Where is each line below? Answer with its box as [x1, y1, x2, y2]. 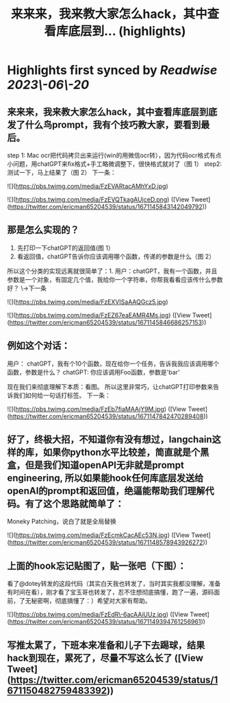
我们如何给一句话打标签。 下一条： [12, 391, 111, 399]
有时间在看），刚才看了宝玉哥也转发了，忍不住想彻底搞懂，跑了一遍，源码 [7, 588, 214, 597]
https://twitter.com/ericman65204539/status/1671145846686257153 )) [9, 318, 207, 326]
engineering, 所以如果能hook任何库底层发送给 [7, 473, 204, 484]
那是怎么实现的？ [7, 224, 79, 236]
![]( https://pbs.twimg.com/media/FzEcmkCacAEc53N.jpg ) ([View [7, 531, 190, 539]
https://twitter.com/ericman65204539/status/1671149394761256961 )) [9, 618, 205, 626]
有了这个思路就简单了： [25, 498, 125, 510]
